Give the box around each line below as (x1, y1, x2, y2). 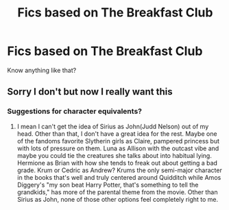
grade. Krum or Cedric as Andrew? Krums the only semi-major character (16, 166, 223, 174)
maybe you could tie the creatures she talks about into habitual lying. (16, 151, 213, 159)
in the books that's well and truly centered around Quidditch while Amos (16, 173, 221, 181)
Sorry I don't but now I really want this (7, 86, 173, 97)
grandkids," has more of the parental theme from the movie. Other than (16, 187, 218, 196)
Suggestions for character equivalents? (7, 106, 143, 116)
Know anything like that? (7, 66, 77, 74)
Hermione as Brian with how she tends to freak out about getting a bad (16, 159, 218, 167)
